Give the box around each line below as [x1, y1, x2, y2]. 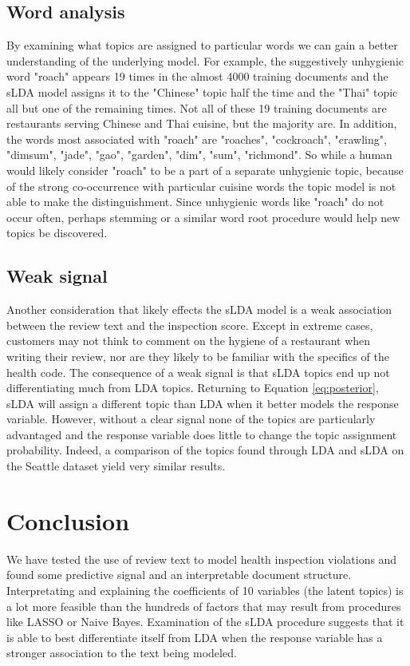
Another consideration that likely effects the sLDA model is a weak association [6, 301, 392, 318]
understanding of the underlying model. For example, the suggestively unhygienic [6, 52, 404, 69]
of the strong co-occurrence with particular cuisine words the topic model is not [6, 177, 396, 194]
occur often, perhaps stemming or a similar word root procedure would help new [6, 208, 400, 225]
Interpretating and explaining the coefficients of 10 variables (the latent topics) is [6, 581, 404, 598]
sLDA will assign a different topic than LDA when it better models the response [6, 394, 399, 411]
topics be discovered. [6, 224, 108, 241]
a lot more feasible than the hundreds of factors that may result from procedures [6, 597, 401, 614]
